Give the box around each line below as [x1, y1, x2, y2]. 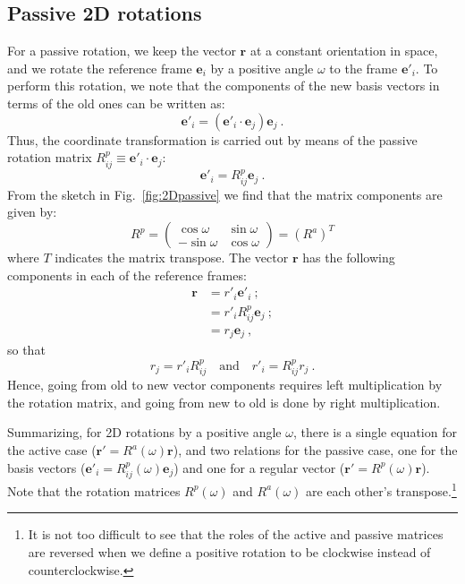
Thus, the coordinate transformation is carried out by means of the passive [7, 130, 418, 149]
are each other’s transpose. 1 [306, 479, 457, 500]
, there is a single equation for [292, 423, 457, 442]
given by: [7, 202, 57, 221]
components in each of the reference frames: [7, 265, 247, 284]
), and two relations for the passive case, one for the [173, 441, 458, 459]
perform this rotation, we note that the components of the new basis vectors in [7, 76, 440, 95]
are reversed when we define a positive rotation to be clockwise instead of [28, 542, 431, 561]
